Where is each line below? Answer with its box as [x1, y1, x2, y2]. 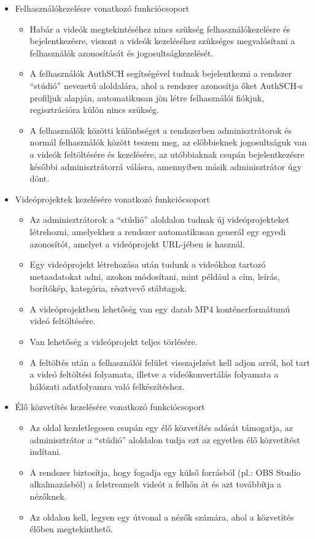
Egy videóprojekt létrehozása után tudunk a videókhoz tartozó [29, 258, 266, 271]
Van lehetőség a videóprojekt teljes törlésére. [29, 335, 198, 348]
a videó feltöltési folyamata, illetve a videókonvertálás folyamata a [29, 368, 279, 381]
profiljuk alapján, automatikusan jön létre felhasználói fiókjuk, [29, 91, 265, 104]
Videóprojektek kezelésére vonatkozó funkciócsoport [15, 192, 210, 205]
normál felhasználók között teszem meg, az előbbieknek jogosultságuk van [29, 136, 307, 149]
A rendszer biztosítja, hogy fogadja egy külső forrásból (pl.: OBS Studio [29, 465, 301, 478]
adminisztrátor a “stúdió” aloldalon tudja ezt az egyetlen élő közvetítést [29, 433, 300, 446]
